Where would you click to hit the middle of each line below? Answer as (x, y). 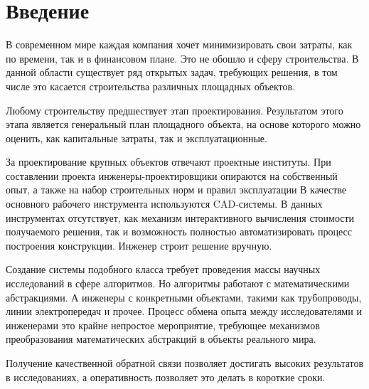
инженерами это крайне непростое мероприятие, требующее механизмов (163, 325)
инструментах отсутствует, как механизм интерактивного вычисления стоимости (180, 217)
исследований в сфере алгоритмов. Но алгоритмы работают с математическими (178, 283)
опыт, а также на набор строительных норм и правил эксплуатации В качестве (176, 190)
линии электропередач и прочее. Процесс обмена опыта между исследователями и (184, 311)
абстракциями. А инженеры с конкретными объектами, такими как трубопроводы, (184, 297)
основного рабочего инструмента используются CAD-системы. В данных (164, 204)
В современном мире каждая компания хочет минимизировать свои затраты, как (179, 44)
